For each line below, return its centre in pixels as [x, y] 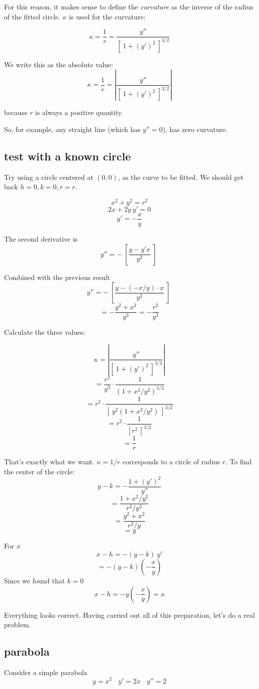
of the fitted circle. [32, 16]
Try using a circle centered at [49, 177]
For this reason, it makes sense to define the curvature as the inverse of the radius [129, 6]
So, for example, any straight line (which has [72, 129]
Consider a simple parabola [46, 672]
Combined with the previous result [57, 277]
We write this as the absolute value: [59, 64]
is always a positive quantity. [79, 112]
